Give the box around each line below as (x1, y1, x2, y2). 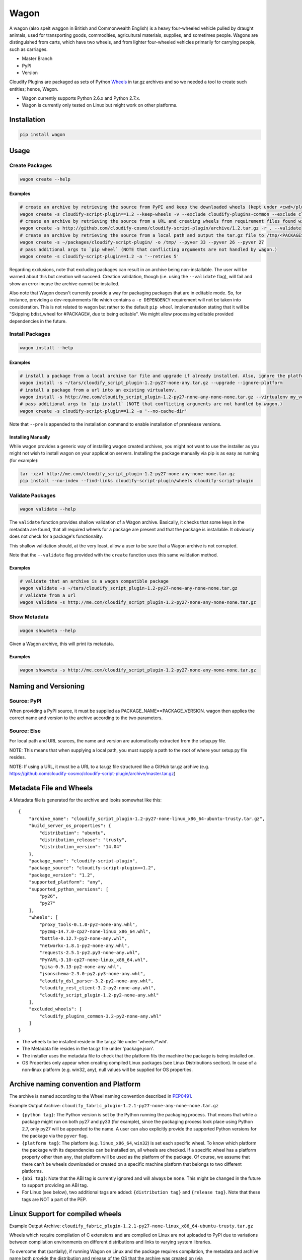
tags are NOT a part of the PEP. (22, 1196, 87, 1202)
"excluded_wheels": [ (28, 1006, 83, 1012)
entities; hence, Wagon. (9, 86, 59, 92)
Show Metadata (9, 613, 49, 620)
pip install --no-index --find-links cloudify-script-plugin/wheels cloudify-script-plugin (20, 478, 254, 484)
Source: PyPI (9, 697, 42, 704)
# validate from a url (20, 592, 76, 598)
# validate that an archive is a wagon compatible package (20, 578, 169, 584)
